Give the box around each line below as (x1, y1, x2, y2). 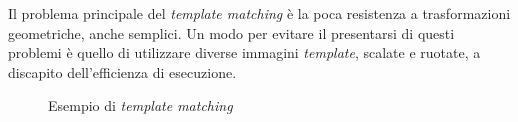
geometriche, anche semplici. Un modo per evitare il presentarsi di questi (8, 22, 455, 43)
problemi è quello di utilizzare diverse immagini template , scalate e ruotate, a (8, 42, 481, 63)
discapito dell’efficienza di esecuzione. (8, 61, 237, 82)
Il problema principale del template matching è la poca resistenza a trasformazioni (8, 3, 511, 23)
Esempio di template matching (48, 95, 233, 116)
